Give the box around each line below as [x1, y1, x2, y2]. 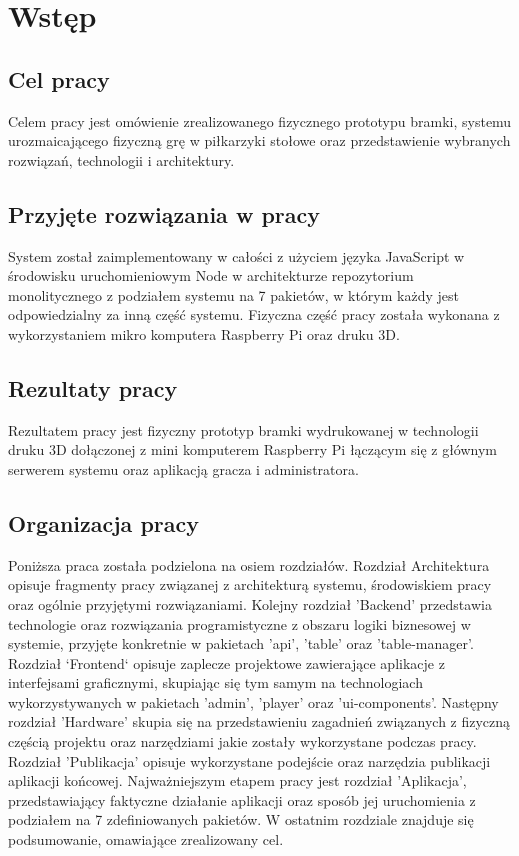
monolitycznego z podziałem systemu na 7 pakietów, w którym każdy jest [8, 284, 459, 305]
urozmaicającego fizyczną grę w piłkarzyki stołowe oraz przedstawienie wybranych [8, 130, 511, 151]
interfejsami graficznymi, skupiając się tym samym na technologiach [8, 672, 423, 693]
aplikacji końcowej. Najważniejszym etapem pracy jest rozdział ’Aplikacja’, [8, 770, 467, 791]
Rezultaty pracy [8, 372, 178, 403]
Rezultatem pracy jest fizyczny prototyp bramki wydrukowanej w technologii [8, 419, 479, 440]
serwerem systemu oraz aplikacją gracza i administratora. [8, 458, 359, 479]
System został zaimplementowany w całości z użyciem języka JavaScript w [8, 245, 465, 266]
